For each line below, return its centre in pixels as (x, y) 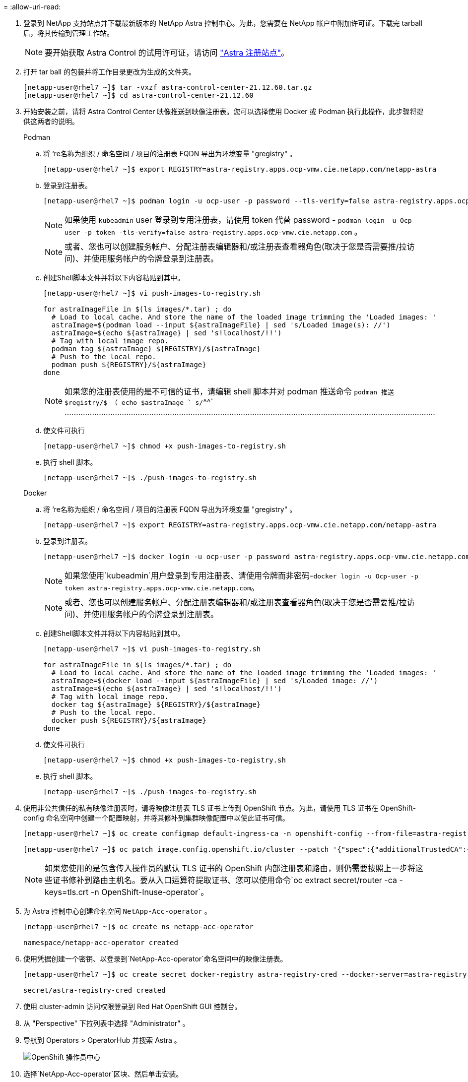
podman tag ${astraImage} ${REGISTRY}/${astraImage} (156, 349)
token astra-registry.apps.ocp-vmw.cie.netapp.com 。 (162, 587)
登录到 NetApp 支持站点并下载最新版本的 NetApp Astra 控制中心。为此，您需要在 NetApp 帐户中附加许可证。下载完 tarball (223, 23)
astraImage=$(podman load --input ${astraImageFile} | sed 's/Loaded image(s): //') (221, 325)
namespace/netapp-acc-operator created (101, 943)
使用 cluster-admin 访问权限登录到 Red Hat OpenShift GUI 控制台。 (133, 1006)
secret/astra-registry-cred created (95, 990)
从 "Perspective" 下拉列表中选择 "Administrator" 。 (106, 1023)
